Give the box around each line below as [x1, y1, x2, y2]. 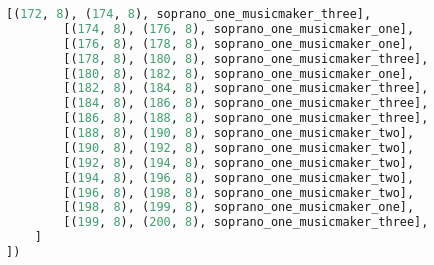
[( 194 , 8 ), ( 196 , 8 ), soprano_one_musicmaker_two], [63, 170, 415, 185]
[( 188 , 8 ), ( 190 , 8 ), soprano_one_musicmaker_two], [63, 126, 415, 140]
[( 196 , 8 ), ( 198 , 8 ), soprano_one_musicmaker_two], [63, 185, 415, 200]
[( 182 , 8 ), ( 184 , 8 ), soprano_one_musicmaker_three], [63, 81, 429, 96]
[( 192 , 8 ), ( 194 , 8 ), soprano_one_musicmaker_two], [63, 155, 415, 170]
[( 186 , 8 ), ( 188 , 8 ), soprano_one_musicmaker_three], [63, 111, 429, 126]
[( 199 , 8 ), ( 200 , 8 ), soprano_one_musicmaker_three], [63, 215, 429, 230]
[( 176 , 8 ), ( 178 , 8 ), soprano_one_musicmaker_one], [63, 36, 415, 51]
